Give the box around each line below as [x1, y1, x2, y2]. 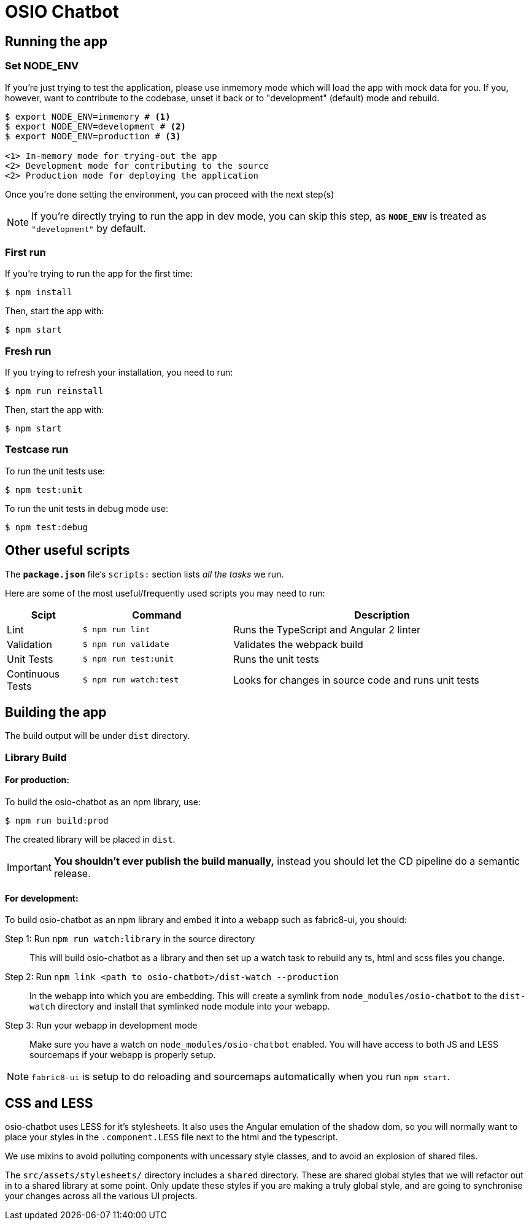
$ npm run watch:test [82, 675, 179, 685]
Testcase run [5, 443, 69, 456]
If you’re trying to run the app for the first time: [5, 268, 193, 279]
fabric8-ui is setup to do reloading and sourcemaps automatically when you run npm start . [31, 1070, 450, 1083]
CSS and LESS [5, 1095, 93, 1111]
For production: [5, 775, 69, 786]
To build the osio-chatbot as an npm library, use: [5, 797, 201, 808]
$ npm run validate [82, 640, 169, 649]
